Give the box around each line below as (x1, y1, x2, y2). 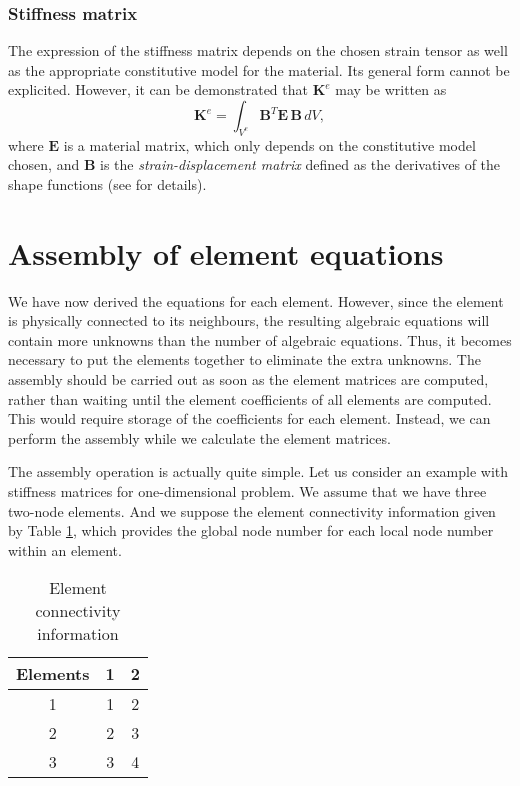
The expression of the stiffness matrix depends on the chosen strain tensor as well (8, 40, 508, 61)
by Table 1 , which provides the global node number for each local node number (8, 520, 494, 541)
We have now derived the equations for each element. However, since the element (8, 290, 504, 311)
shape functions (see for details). (8, 173, 207, 194)
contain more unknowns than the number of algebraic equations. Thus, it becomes (8, 329, 512, 350)
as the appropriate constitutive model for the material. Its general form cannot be (8, 59, 510, 80)
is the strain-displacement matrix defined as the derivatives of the (100, 154, 501, 175)
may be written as (335, 79, 447, 100)
